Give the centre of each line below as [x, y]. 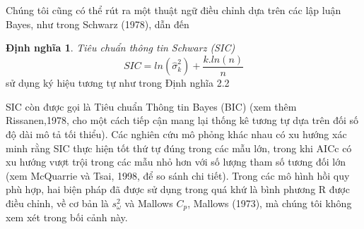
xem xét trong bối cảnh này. [67, 217]
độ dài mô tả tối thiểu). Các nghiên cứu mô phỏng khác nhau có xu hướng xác [176, 134]
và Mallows [149, 203]
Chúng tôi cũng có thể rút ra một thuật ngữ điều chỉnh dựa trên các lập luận [174, 10]
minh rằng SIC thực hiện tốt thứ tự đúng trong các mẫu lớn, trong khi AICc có [179, 148]
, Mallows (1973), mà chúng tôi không [270, 203]
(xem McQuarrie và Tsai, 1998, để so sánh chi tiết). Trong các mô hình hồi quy [178, 175]
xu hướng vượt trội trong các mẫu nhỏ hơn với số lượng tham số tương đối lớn [176, 162]
